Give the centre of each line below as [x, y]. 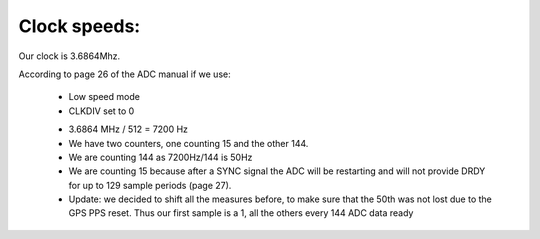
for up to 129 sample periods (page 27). [150, 185]
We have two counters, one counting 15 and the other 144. [188, 143]
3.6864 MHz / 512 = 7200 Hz [128, 129]
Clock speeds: [79, 26]
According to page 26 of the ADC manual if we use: [124, 74]
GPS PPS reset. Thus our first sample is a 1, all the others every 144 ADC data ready [241, 213]
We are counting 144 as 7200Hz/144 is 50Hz [160, 157]
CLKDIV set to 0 [101, 111]
